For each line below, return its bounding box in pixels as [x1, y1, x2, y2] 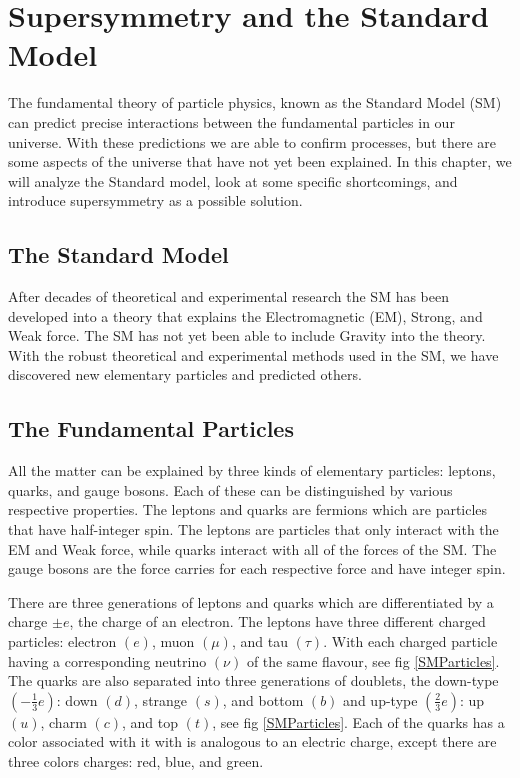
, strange [134, 689, 188, 710]
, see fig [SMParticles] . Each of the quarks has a [212, 711, 505, 732]
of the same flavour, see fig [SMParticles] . [246, 650, 500, 671]
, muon [151, 631, 195, 651]
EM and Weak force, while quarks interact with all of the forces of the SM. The [8, 538, 497, 559]
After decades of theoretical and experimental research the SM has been [8, 286, 450, 307]
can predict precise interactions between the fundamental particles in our [8, 111, 455, 132]
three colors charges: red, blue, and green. [8, 750, 264, 771]
